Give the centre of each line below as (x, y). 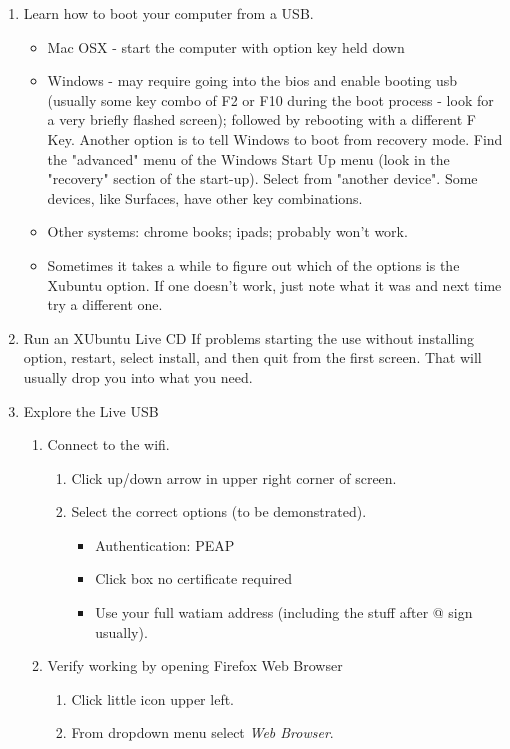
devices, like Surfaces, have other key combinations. (205, 197)
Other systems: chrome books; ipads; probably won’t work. (227, 231)
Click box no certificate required (194, 578)
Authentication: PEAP (165, 544)
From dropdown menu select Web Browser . (202, 732)
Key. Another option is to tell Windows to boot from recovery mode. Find (275, 138)
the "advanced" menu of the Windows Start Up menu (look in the (248, 158)
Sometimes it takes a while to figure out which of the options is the (253, 264)
